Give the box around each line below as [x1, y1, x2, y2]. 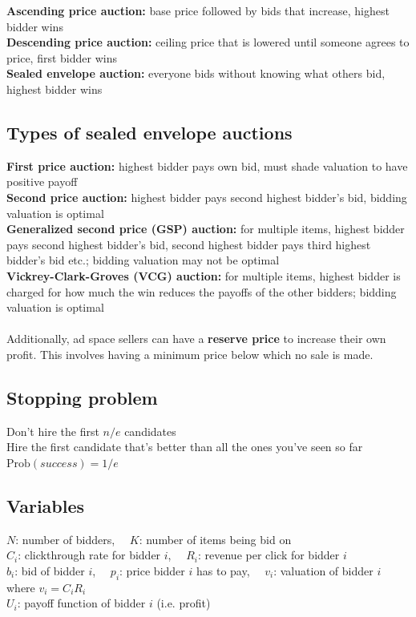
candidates [124, 422, 176, 439]
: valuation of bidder [273, 562, 374, 579]
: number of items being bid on [139, 530, 292, 547]
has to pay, [196, 562, 250, 579]
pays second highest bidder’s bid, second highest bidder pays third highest [6, 236, 371, 252]
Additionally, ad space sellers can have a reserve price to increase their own [6, 330, 386, 347]
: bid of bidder [14, 562, 85, 579]
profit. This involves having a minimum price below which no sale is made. [6, 345, 374, 362]
